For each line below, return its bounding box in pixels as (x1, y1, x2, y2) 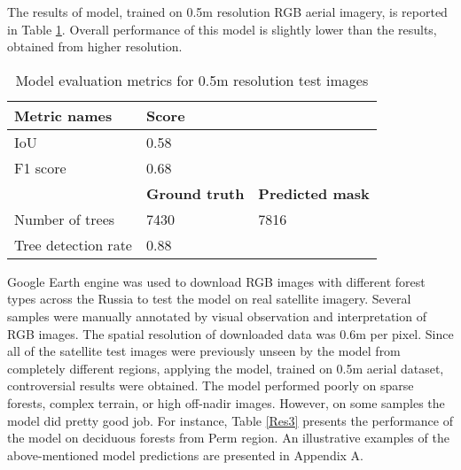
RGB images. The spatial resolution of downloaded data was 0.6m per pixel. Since (7, 324, 454, 343)
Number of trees (14, 208, 115, 229)
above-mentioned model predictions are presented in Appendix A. (7, 445, 364, 464)
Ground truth (145, 182, 245, 204)
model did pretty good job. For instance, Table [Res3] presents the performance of (7, 411, 453, 429)
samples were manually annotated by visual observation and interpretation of (7, 306, 426, 325)
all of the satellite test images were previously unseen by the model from (7, 342, 401, 360)
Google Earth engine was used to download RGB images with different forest (7, 272, 426, 290)
